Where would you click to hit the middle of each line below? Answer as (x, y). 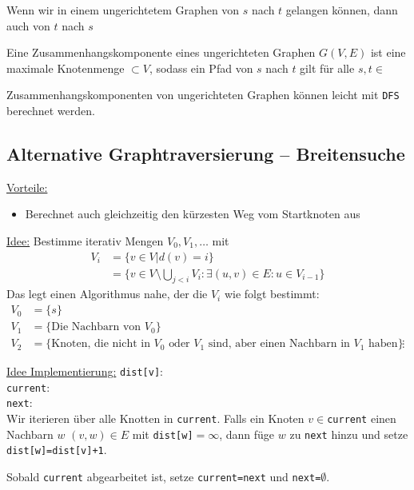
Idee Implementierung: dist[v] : (85, 371)
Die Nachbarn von (96, 327)
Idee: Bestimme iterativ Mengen (85, 241)
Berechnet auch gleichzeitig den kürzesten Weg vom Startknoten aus (193, 214)
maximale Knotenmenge (66, 68)
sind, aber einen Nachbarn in (279, 344)
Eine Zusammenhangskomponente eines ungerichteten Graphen (161, 52)
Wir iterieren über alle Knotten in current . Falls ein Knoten (155, 418)
